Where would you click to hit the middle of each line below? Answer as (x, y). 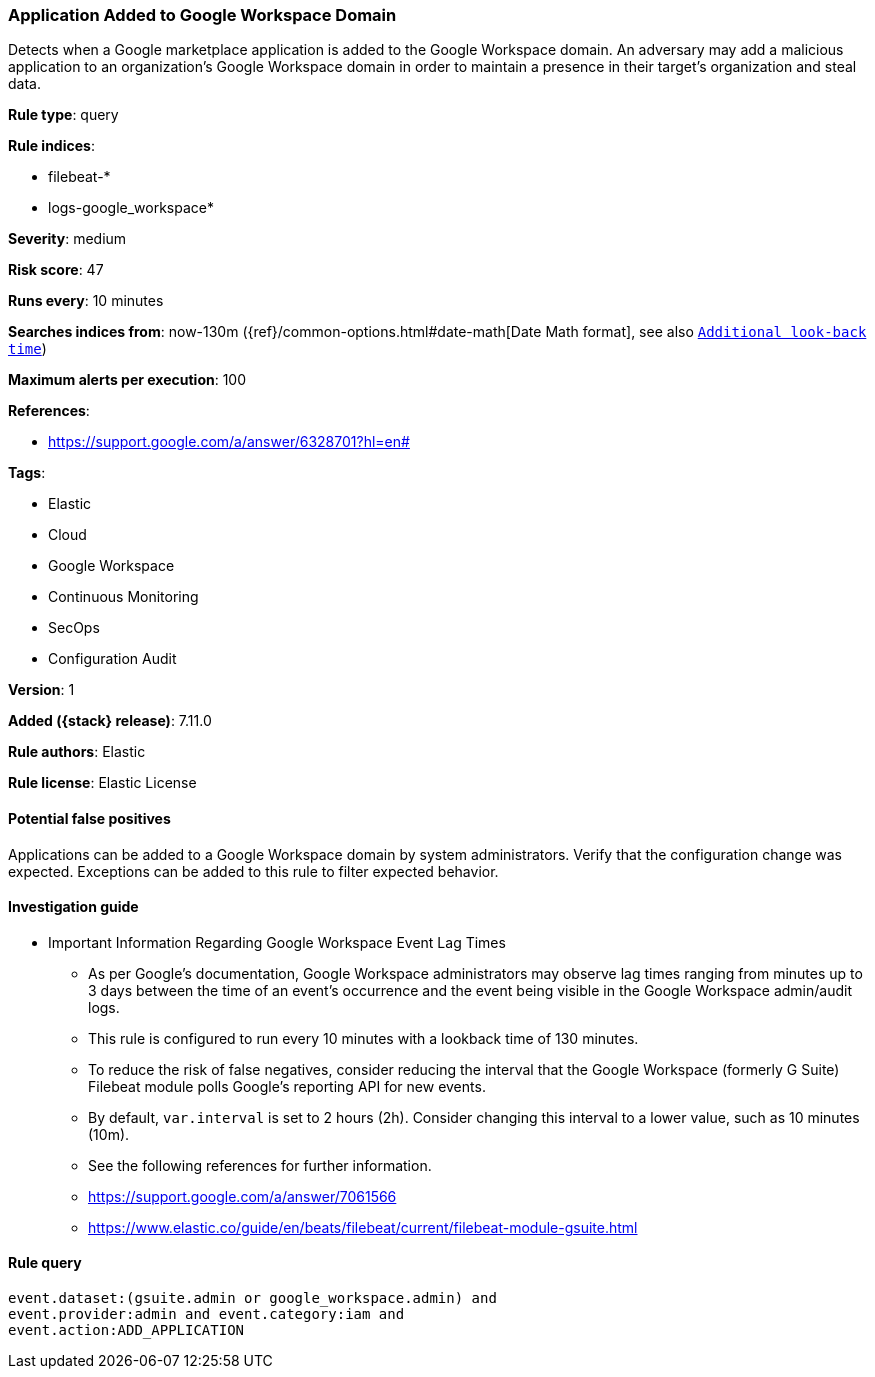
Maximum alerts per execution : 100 (127, 380)
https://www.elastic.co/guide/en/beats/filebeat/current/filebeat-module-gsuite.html (363, 1227)
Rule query (45, 1263)
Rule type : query (63, 115)
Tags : (27, 473)
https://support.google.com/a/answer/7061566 (242, 1196)
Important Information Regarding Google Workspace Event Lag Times (277, 942)
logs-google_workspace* (131, 208)
